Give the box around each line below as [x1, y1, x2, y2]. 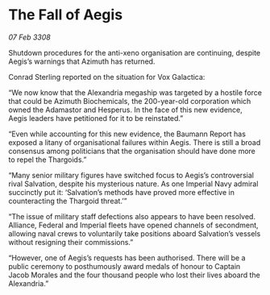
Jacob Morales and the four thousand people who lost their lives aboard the [8, 270, 260, 280]
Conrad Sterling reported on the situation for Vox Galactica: [8, 72, 206, 81]
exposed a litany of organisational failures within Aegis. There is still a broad [8, 137, 261, 147]
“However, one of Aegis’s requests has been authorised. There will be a [8, 252, 246, 263]
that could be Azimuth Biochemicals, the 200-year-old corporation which [8, 96, 251, 106]
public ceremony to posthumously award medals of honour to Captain [8, 261, 241, 271]
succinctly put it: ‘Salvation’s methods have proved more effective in [8, 187, 235, 197]
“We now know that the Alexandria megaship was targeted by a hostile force [8, 87, 262, 98]
